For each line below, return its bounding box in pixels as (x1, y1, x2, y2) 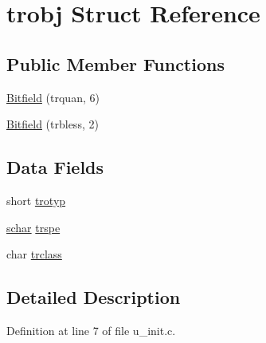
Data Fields (6, 155, 104, 179)
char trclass (6, 246, 62, 262)
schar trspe (6, 219, 61, 235)
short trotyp (6, 191, 66, 208)
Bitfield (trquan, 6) (6, 89, 100, 105)
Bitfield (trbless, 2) (6, 116, 99, 132)
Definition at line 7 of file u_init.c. (6, 321, 176, 338)
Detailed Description (6, 285, 181, 309)
